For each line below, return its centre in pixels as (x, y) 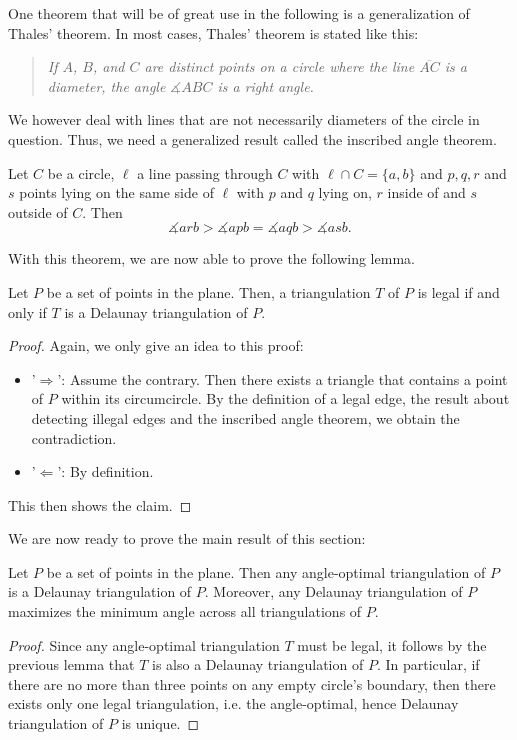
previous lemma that (71, 664)
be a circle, (81, 172)
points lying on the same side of (116, 192)
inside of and (426, 192)
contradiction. (74, 437)
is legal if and (458, 291)
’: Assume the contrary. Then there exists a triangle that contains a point (282, 378)
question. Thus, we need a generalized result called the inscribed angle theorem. (252, 138)
